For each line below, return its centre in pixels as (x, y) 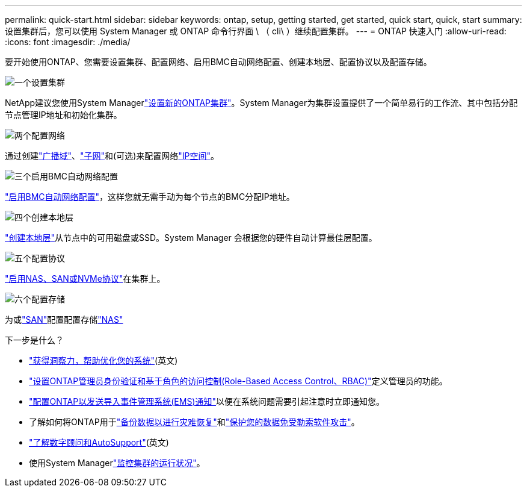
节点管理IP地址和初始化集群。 (63, 115)
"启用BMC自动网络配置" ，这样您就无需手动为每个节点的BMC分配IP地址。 (150, 197)
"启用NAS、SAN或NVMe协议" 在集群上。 (85, 279)
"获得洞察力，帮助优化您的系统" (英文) (103, 360)
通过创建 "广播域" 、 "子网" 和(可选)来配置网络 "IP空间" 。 (112, 156)
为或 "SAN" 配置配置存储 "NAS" (64, 319)
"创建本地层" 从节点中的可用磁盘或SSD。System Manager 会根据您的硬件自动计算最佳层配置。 (191, 238)
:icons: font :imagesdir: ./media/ (68, 42)
